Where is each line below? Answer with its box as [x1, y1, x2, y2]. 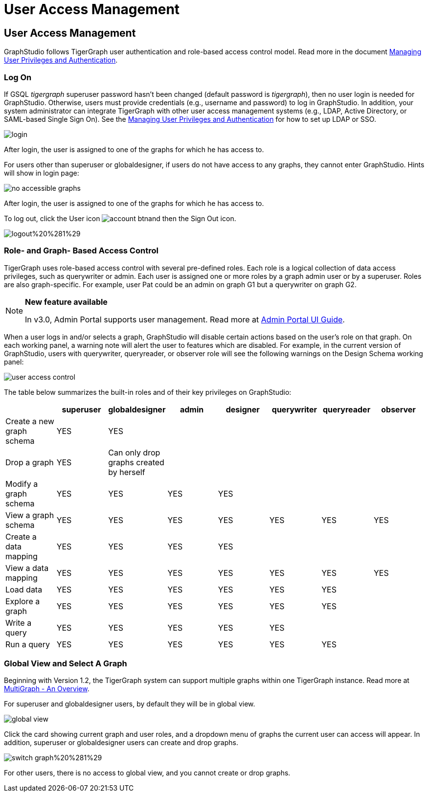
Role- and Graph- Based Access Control [4, 246, 158, 256]
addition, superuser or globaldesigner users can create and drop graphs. [4, 738, 238, 747]
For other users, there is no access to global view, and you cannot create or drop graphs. [4, 769, 291, 777]
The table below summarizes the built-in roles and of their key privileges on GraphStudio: [4, 387, 292, 396]
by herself [108, 467, 145, 477]
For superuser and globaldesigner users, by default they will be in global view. [4, 700, 255, 708]
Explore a [5, 596, 40, 606]
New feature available [25, 296, 108, 307]
